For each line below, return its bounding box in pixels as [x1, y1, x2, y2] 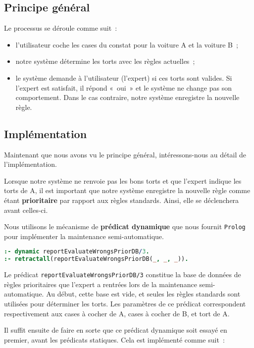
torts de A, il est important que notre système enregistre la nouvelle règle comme [4, 185, 251, 196]
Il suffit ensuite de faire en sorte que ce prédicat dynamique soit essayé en [4, 325, 227, 335]
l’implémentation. [4, 159, 57, 169]
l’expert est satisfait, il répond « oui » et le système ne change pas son [15, 82, 232, 93]
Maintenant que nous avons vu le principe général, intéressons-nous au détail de [4, 149, 247, 159]
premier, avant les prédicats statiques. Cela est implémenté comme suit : [4, 334, 225, 345]
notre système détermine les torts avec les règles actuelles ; [15, 56, 195, 66]
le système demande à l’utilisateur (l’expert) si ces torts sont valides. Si [15, 72, 232, 83]
